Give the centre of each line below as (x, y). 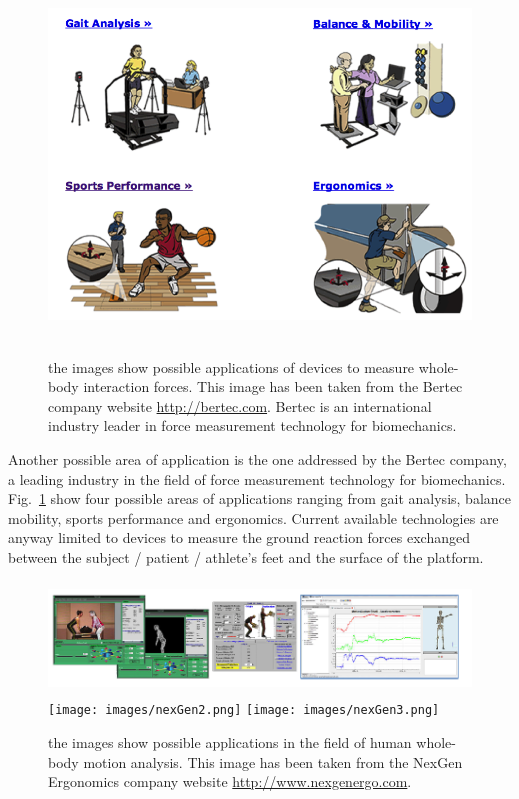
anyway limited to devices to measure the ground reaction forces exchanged (239, 537)
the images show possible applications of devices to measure (231, 366)
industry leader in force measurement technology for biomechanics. (252, 425)
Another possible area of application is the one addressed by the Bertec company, (257, 458)
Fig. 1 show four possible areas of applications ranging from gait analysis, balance (259, 498)
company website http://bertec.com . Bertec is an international (240, 405)
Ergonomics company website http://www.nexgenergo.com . (230, 781)
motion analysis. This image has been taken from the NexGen (273, 761)
